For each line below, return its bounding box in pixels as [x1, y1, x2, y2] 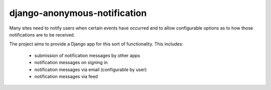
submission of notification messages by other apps [34, 52, 141, 58]
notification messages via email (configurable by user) [34, 66, 147, 72]
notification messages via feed [34, 73, 98, 79]
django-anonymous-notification [9, 7, 147, 18]
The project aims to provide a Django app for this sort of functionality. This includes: [9, 41, 183, 47]
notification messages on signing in [34, 59, 108, 65]
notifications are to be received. [9, 31, 75, 37]
